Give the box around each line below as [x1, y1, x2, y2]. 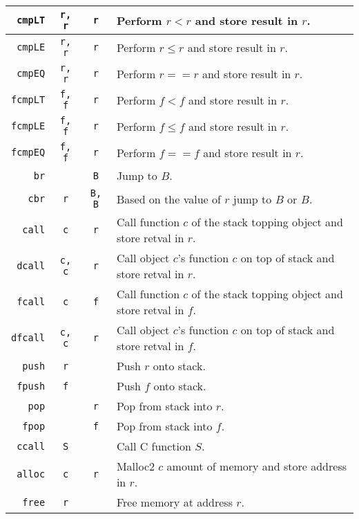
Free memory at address [116, 494, 233, 510]
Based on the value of [116, 190, 221, 207]
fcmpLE [11, 120, 46, 131]
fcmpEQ [11, 147, 46, 158]
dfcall [11, 332, 46, 343]
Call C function [116, 438, 191, 454]
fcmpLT [11, 94, 46, 105]
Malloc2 [116, 458, 155, 474]
